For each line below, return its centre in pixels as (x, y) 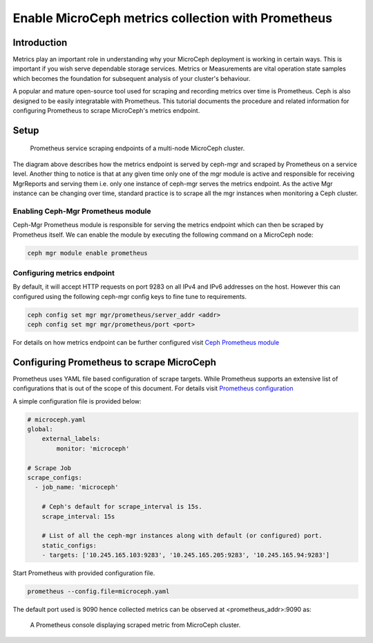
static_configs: (69, 545)
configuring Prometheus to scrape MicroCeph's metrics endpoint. (106, 111)
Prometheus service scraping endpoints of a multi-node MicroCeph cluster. (137, 148)
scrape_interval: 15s (78, 516)
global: (40, 429)
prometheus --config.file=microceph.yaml (98, 591)
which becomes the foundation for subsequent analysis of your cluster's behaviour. (132, 78)
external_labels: (71, 439)
